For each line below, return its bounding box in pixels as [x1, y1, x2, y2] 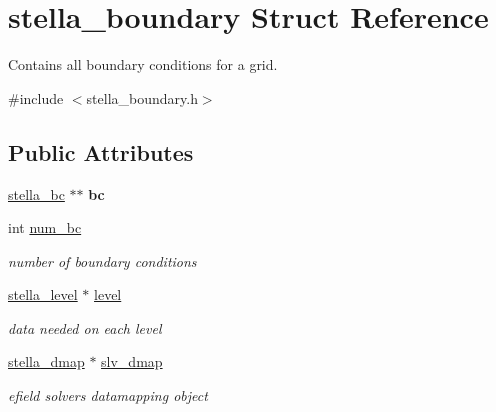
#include [8, 87, 64, 108]
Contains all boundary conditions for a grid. [8, 54, 278, 75]
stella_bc [8, 183, 65, 204]
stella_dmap [8, 351, 85, 372]
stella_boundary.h [86, 87, 198, 108]
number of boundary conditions [8, 250, 197, 271]
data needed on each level [8, 317, 162, 338]
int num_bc [8, 217, 82, 238]
